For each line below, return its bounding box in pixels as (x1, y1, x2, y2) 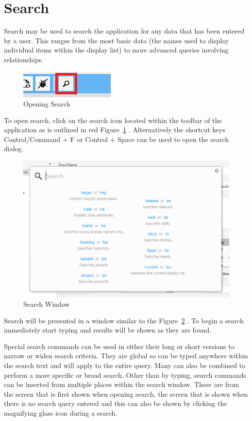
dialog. (4, 143, 24, 154)
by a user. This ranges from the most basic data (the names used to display (4, 35, 229, 45)
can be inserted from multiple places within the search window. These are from (4, 379, 239, 389)
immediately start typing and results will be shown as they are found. (4, 325, 212, 335)
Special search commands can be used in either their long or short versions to (4, 341, 235, 351)
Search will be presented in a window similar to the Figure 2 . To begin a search (4, 315, 244, 325)
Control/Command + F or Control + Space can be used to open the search (4, 134, 229, 144)
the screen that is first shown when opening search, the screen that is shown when (4, 388, 248, 399)
